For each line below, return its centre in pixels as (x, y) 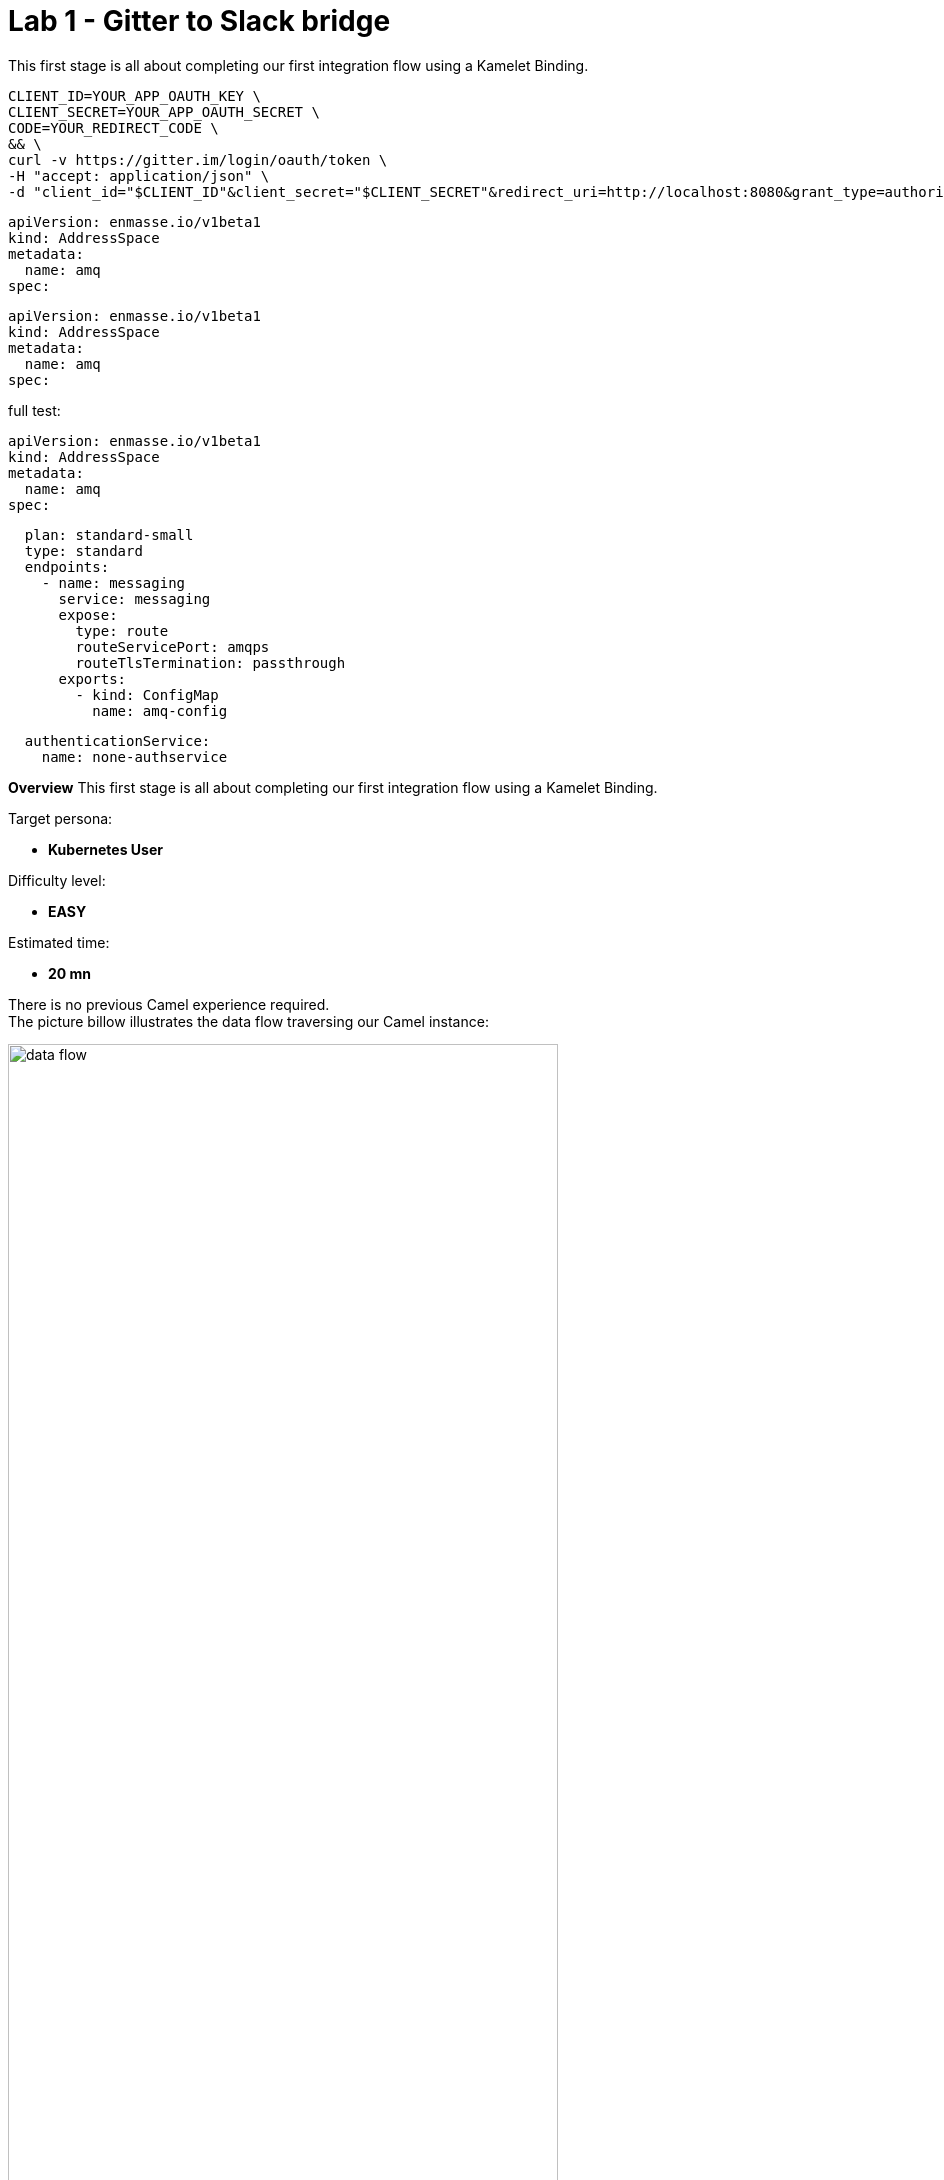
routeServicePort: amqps (172, 646)
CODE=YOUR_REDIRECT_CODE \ (113, 127)
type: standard (83, 550)
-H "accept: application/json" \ (139, 175)
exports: (92, 678)
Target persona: (60, 818)
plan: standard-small (109, 534)
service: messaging (134, 598)
